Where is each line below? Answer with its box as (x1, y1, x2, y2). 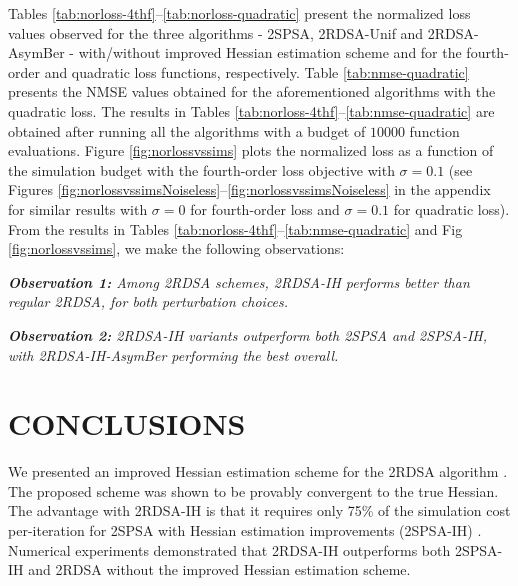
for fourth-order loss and (190, 198, 340, 219)
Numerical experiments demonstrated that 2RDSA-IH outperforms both (8, 539, 451, 560)
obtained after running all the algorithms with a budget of (8, 120, 366, 141)
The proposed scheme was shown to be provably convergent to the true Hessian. (8, 480, 499, 501)
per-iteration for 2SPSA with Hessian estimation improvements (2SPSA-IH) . (8, 520, 482, 540)
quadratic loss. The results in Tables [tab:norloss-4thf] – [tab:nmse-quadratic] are (8, 100, 495, 121)
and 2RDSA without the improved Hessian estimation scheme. (28, 559, 411, 580)
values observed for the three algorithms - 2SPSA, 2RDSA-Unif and (8, 22, 424, 43)
